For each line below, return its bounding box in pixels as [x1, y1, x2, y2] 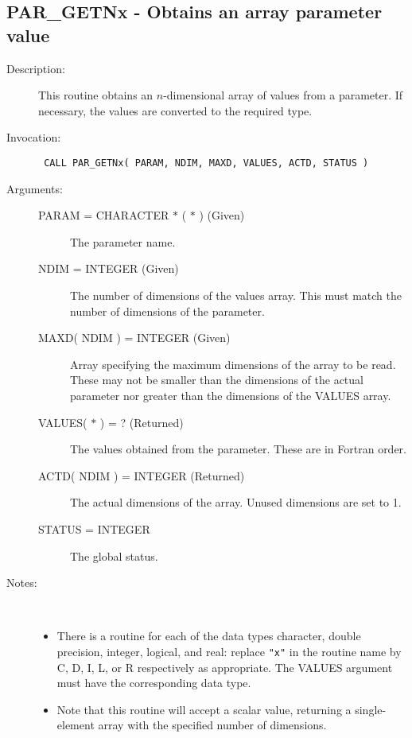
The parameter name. [70, 233, 176, 250]
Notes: [6, 574, 37, 591]
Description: [6, 60, 65, 76]
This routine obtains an [38, 87, 154, 103]
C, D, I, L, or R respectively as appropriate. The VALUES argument [56, 658, 393, 675]
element [56, 717, 95, 733]
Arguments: [6, 180, 63, 196]
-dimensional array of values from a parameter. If [163, 87, 403, 103]
